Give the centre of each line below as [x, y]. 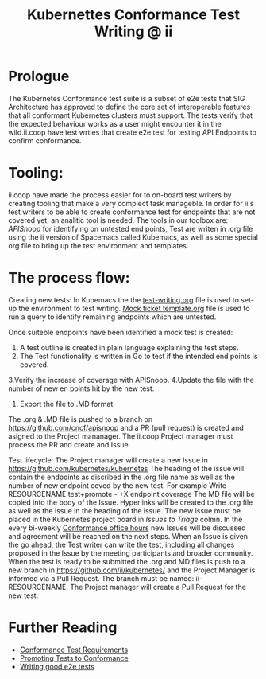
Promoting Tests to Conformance [74, 658]
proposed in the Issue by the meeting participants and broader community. [131, 553]
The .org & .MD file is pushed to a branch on [81, 419]
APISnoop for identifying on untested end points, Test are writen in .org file [131, 228]
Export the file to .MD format [66, 404]
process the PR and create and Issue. [69, 444]
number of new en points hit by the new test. [81, 388]
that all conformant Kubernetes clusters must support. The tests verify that [130, 115]
